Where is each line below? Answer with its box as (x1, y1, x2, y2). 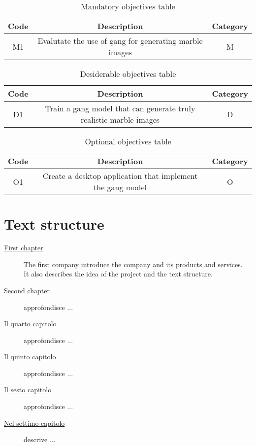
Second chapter (4, 285, 50, 295)
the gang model (94, 181, 147, 193)
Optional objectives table (85, 136, 171, 147)
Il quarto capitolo (4, 318, 57, 329)
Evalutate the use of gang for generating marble (37, 35, 203, 46)
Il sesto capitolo (4, 384, 52, 395)
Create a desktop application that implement (42, 170, 198, 181)
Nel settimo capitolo (4, 417, 65, 428)
